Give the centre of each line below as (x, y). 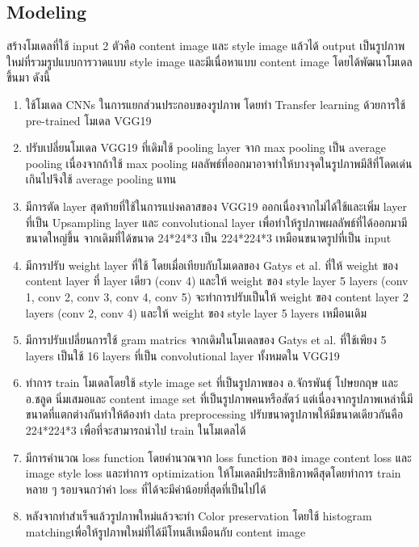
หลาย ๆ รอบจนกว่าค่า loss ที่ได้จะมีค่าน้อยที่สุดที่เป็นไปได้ (146, 488)
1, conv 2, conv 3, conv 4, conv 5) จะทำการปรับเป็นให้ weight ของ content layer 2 (217, 296)
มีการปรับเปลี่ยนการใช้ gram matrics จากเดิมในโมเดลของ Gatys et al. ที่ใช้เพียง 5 (206, 340)
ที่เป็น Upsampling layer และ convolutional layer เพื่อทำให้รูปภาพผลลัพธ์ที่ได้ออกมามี (216, 222)
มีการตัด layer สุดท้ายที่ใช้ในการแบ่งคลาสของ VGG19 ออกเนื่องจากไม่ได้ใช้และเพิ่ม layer (216, 206)
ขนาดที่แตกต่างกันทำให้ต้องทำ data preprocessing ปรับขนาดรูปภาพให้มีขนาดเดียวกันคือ (214, 414)
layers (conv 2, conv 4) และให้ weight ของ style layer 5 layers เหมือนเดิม (196, 312)
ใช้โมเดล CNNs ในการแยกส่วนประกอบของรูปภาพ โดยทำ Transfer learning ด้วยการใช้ (216, 104)
